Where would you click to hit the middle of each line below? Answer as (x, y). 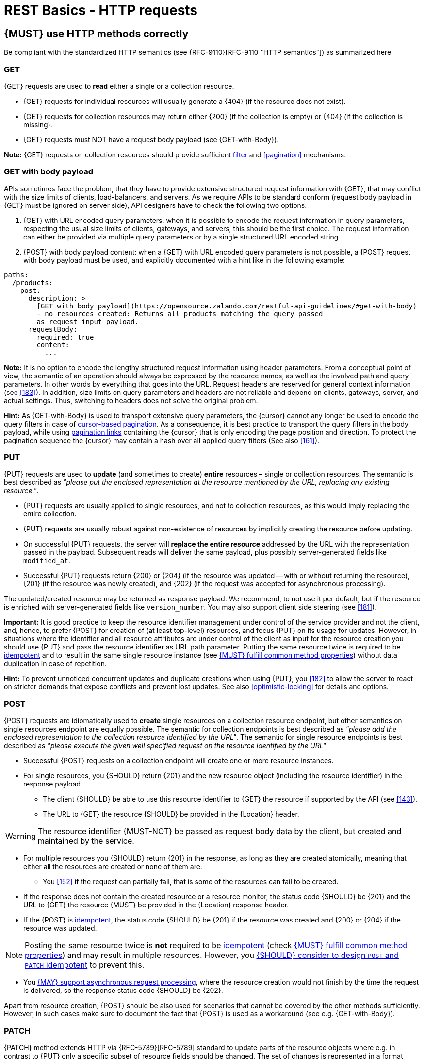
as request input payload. (88, 321)
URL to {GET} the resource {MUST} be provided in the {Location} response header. (156, 905)
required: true (65, 337)
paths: (16, 275)
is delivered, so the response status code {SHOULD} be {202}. (123, 991)
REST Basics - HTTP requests (101, 10)
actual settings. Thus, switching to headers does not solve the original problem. (131, 400)
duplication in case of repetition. (55, 664)
